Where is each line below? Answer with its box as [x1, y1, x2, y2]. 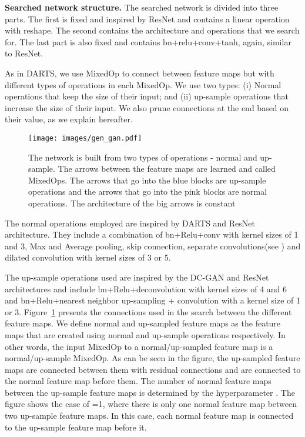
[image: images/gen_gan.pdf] [28, 134, 142, 142]
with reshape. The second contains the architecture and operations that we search [5, 24, 300, 36]
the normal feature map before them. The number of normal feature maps [5, 375, 272, 387]
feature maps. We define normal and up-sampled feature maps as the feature [5, 317, 281, 329]
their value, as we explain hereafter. [5, 113, 133, 125]
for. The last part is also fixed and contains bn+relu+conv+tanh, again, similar [5, 35, 291, 48]
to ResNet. [5, 47, 43, 59]
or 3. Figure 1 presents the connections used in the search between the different [5, 305, 292, 318]
